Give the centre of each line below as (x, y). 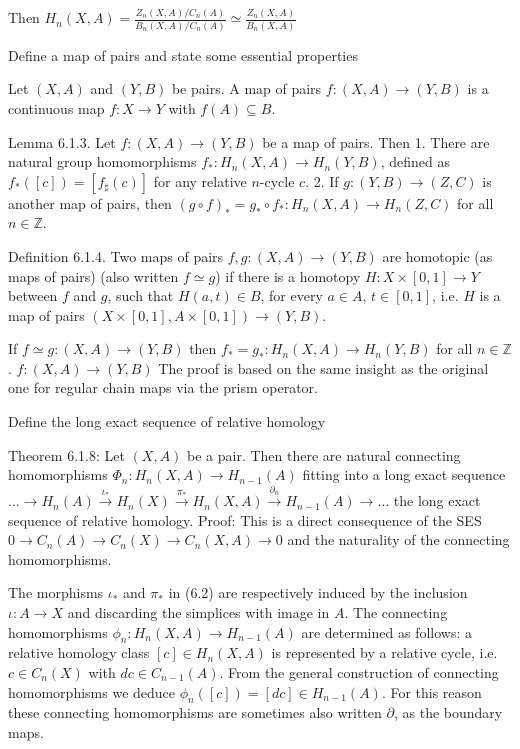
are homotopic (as (437, 255)
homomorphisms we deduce (92, 691)
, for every (291, 295)
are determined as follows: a (386, 631)
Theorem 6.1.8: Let (66, 454)
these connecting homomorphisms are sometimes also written (195, 712)
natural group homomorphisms (102, 161)
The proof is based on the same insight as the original (323, 367)
